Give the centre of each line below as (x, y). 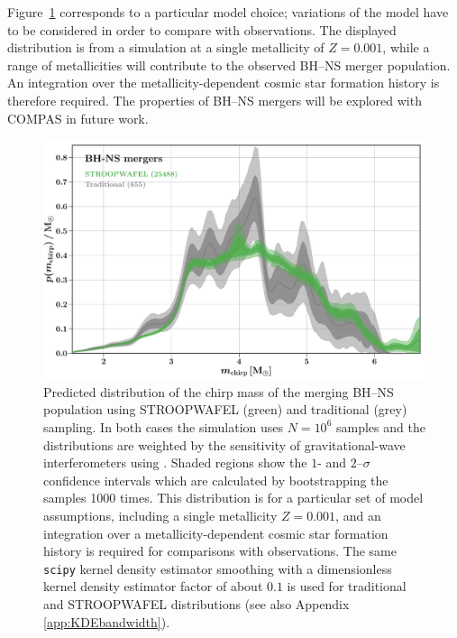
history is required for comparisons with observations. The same (220, 551)
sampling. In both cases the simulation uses (164, 426)
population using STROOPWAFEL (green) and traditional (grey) (225, 409)
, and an (358, 515)
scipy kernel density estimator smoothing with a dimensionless (218, 568)
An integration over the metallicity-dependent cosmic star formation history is (224, 83)
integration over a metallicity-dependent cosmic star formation (216, 533)
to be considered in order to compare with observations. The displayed (202, 29)
